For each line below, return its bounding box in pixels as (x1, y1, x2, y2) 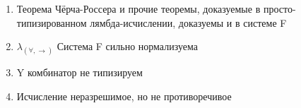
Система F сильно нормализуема (57, 39, 198, 54)
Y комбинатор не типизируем (16, 65, 143, 80)
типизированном (16, 15, 87, 30)
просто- (263, 1, 296, 16)
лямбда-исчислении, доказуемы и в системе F (90, 15, 287, 30)
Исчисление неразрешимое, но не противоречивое (16, 88, 232, 103)
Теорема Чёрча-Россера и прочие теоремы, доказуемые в (16, 1, 261, 16)
